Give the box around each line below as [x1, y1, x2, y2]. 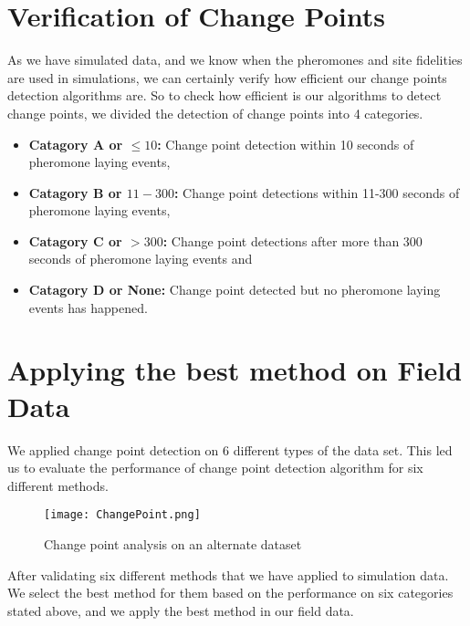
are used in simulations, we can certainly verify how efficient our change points [7, 68, 447, 87]
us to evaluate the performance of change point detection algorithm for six [7, 458, 423, 477]
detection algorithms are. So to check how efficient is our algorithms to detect [7, 86, 442, 105]
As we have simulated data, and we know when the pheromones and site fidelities [7, 50, 463, 69]
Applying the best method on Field [7, 351, 463, 389]
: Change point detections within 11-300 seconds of [173, 183, 460, 202]
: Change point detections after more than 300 [162, 231, 423, 250]
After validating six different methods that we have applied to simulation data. [7, 565, 449, 584]
